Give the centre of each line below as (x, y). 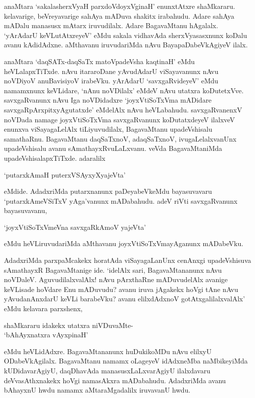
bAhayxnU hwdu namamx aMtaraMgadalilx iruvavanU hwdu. (97, 390)
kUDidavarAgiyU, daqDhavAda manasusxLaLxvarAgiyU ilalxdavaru (107, 370)
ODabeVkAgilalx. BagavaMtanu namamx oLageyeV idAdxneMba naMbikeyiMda (126, 361)
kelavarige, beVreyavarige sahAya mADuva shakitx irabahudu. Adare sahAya (119, 16)
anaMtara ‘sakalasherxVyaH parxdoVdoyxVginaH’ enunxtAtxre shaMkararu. (120, 6)
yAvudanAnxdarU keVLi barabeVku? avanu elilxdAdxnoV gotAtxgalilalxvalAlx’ (125, 299)
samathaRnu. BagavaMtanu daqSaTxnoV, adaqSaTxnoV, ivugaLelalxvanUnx (120, 138)
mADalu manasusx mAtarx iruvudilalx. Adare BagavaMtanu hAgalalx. (111, 25)
